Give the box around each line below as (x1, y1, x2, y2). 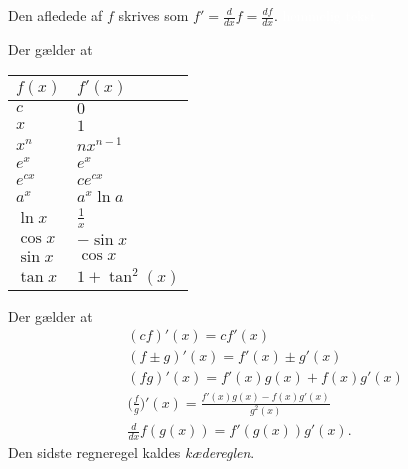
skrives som (118, 5, 189, 25)
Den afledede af (8, 5, 103, 25)
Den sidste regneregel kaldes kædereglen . (8, 442, 255, 463)
